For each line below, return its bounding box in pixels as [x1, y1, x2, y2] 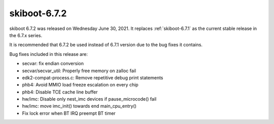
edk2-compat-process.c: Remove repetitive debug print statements [22, 74, 163, 81]
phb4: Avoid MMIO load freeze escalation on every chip [22, 82, 139, 88]
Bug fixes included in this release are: [9, 51, 88, 57]
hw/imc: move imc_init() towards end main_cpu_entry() [22, 103, 137, 109]
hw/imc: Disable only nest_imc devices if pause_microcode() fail [22, 96, 157, 102]
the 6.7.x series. [9, 32, 43, 38]
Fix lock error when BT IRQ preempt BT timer [22, 110, 116, 116]
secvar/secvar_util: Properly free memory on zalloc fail [22, 68, 136, 74]
